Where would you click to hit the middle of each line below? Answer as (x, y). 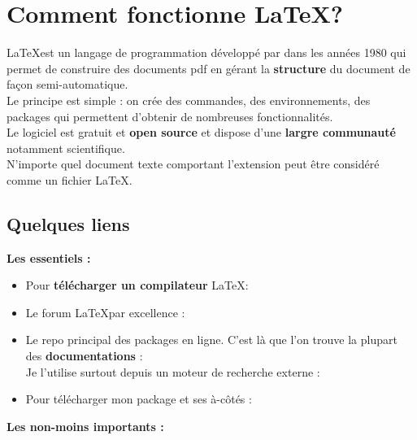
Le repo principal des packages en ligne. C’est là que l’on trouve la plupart (211, 340)
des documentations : (84, 356)
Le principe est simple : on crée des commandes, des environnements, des (189, 100)
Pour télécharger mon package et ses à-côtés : (139, 399)
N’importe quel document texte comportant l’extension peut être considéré (193, 164)
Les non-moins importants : (85, 426)
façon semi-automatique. (67, 84)
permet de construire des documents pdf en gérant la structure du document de (208, 68)
